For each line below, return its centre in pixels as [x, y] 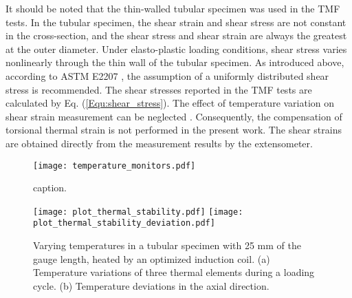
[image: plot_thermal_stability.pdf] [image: [138, 212]
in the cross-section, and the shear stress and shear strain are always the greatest [176, 35]
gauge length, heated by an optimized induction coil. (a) [152, 258]
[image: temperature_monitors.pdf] [114, 166]
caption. [50, 188]
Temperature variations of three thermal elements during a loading [174, 272]
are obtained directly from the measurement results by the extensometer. [159, 143]
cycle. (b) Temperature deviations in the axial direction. [151, 285]
